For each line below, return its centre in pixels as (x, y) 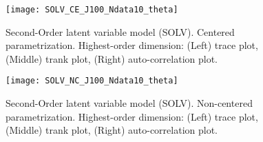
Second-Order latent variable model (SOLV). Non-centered (129, 103)
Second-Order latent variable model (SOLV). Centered (120, 31)
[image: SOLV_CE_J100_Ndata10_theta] (92, 10)
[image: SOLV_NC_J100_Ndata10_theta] (92, 81)
